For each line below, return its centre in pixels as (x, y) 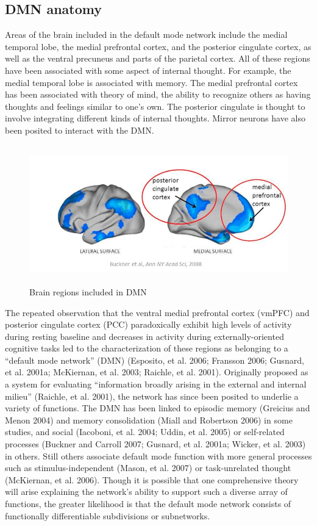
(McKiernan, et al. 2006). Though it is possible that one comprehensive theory (152, 479)
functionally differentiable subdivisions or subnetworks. (108, 515)
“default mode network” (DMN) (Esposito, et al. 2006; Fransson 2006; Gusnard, (155, 360)
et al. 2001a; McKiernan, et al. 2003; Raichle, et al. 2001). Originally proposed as (157, 372)
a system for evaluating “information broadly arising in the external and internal (156, 384)
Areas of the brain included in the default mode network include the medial (146, 34)
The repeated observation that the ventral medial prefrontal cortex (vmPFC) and (157, 312)
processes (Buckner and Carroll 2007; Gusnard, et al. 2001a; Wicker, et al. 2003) (155, 444)
